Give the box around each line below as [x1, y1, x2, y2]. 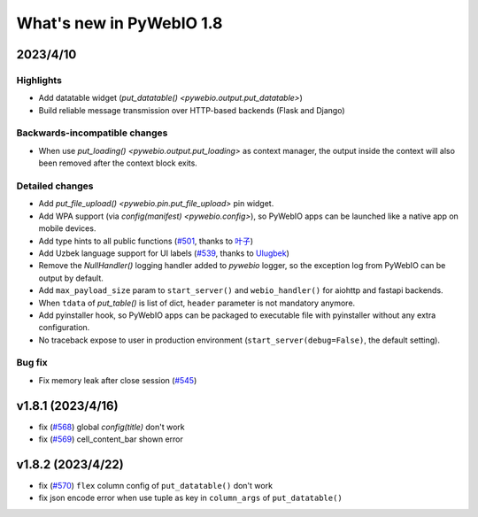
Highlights [16, 73, 62, 86]
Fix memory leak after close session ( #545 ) [38, 374, 197, 385]
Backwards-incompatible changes [16, 127, 168, 139]
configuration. [38, 322, 90, 333]
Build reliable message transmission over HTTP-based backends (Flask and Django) [38, 104, 345, 115]
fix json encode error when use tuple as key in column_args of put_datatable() [38, 492, 343, 504]
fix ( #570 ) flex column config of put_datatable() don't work [38, 481, 274, 491]
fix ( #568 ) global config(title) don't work [38, 421, 185, 432]
